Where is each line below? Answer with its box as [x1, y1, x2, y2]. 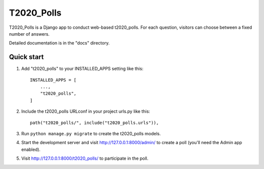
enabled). [21, 147, 41, 152]
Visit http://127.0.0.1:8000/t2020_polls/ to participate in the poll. [21, 155, 149, 161]
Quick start [9, 53, 44, 61]
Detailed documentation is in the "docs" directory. [9, 40, 110, 46]
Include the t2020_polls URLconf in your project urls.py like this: [21, 108, 150, 114]
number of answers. [9, 31, 50, 37]
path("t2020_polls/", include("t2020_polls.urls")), [30, 120, 159, 126]
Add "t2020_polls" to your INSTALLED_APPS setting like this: [21, 66, 144, 72]
